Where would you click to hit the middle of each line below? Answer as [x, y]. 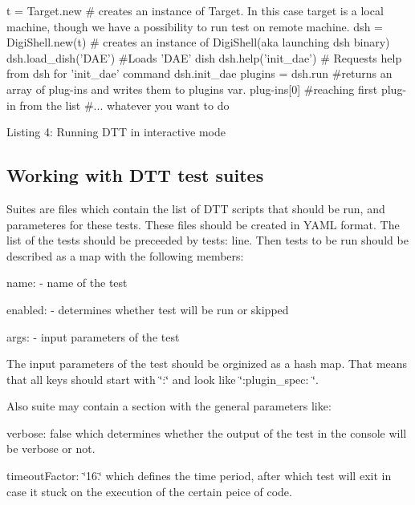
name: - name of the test [67, 283]
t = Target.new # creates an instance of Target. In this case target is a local [195, 10]
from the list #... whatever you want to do [124, 105]
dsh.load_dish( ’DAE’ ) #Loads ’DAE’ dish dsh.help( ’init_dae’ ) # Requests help [204, 57]
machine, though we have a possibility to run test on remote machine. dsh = [195, 26]
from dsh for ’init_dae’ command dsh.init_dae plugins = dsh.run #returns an [199, 73]
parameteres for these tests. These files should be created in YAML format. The [203, 224]
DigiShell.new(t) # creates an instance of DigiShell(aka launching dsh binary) [198, 42]
